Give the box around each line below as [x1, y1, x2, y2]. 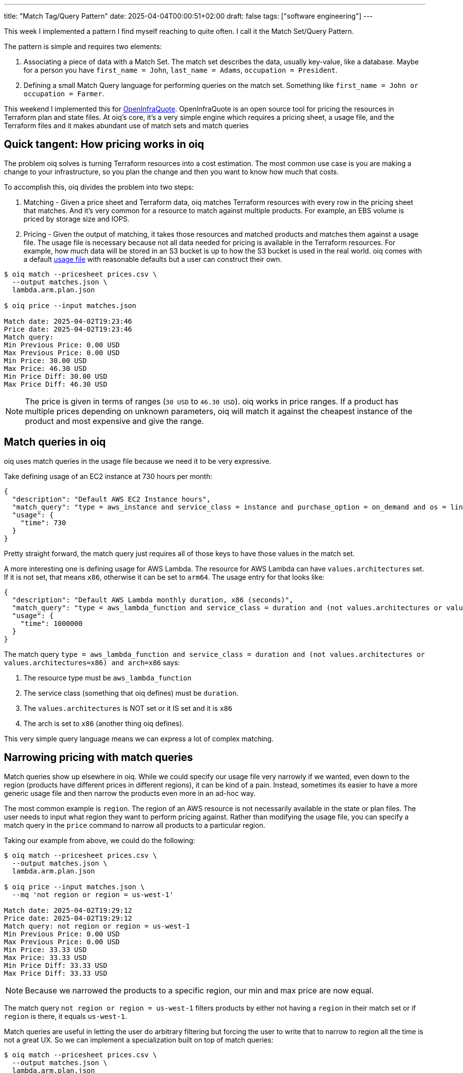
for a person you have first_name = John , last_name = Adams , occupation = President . [24, 66, 338, 74]
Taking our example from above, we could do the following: [4, 836, 195, 845]
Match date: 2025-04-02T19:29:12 [4, 906, 132, 914]
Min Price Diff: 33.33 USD [4, 961, 107, 969]
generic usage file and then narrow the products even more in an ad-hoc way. [4, 789, 256, 797]
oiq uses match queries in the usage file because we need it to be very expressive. [4, 456, 271, 465]
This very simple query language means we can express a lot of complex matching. [4, 734, 274, 743]
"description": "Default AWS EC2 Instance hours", [12, 495, 211, 503]
